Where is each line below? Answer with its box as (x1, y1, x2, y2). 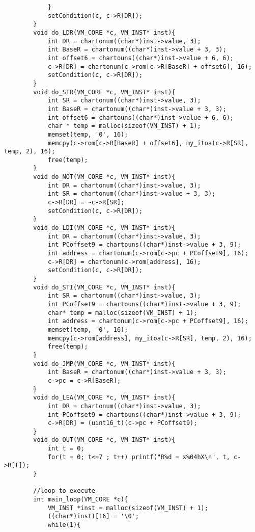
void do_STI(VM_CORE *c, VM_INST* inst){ (33, 283, 176, 291)
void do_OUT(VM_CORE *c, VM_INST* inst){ (33, 436, 176, 444)
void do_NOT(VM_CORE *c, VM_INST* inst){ (33, 173, 176, 181)
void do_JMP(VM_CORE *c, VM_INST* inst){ (33, 360, 176, 367)
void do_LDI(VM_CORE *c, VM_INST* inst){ (33, 224, 176, 232)
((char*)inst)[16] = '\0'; (47, 513, 139, 520)
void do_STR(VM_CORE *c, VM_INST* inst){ (33, 88, 176, 96)
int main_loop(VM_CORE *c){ (33, 496, 128, 503)
